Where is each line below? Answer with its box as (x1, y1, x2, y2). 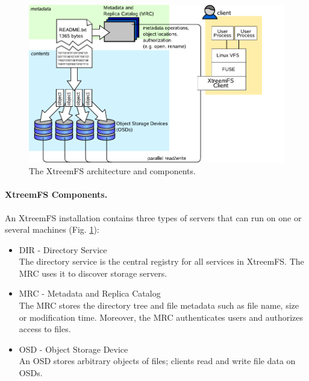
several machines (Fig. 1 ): (5, 223, 99, 236)
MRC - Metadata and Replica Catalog (19, 287, 161, 300)
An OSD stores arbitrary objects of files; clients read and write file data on (19, 354, 296, 367)
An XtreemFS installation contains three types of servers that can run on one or (5, 211, 302, 224)
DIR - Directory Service (19, 243, 107, 256)
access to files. (19, 323, 71, 335)
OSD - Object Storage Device (19, 342, 128, 355)
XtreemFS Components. (5, 188, 108, 201)
